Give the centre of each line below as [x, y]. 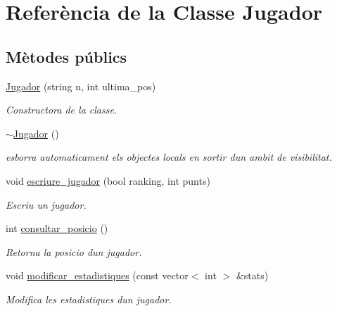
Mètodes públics [66, 56]
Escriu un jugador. [46, 204]
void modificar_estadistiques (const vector [97, 275]
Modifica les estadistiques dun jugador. [89, 299]
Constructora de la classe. [62, 110]
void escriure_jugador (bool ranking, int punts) [108, 180]
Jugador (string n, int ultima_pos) [81, 86]
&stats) [252, 275]
